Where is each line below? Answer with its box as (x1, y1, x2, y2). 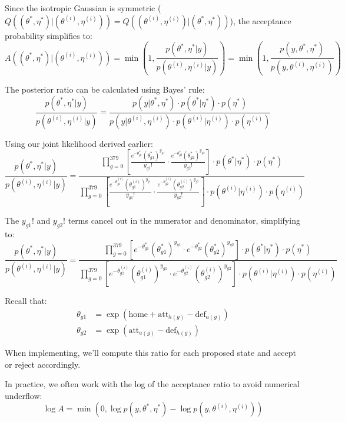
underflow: (5, 389, 42, 401)
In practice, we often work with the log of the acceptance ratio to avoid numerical (5, 378, 300, 390)
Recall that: (5, 295, 47, 307)
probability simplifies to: (5, 29, 92, 41)
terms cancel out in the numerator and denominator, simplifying (68, 214, 300, 227)
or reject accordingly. (5, 358, 81, 370)
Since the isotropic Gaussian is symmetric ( (5, 2, 161, 14)
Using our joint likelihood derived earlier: (5, 137, 153, 149)
